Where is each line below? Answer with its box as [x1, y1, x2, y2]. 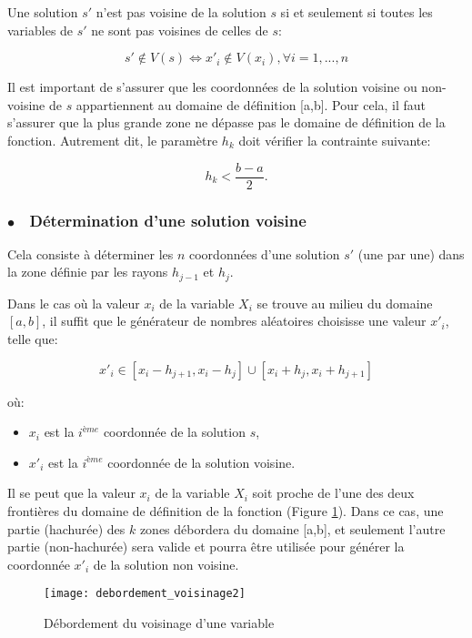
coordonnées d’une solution [189, 244, 340, 263]
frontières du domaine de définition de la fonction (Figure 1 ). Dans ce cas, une [7, 501, 444, 521]
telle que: [7, 329, 58, 349]
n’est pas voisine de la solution [95, 3, 266, 21]
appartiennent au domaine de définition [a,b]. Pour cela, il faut [75, 95, 427, 114]
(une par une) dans [357, 244, 465, 263]
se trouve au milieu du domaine [256, 293, 433, 312]
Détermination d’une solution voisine [29, 208, 306, 231]
